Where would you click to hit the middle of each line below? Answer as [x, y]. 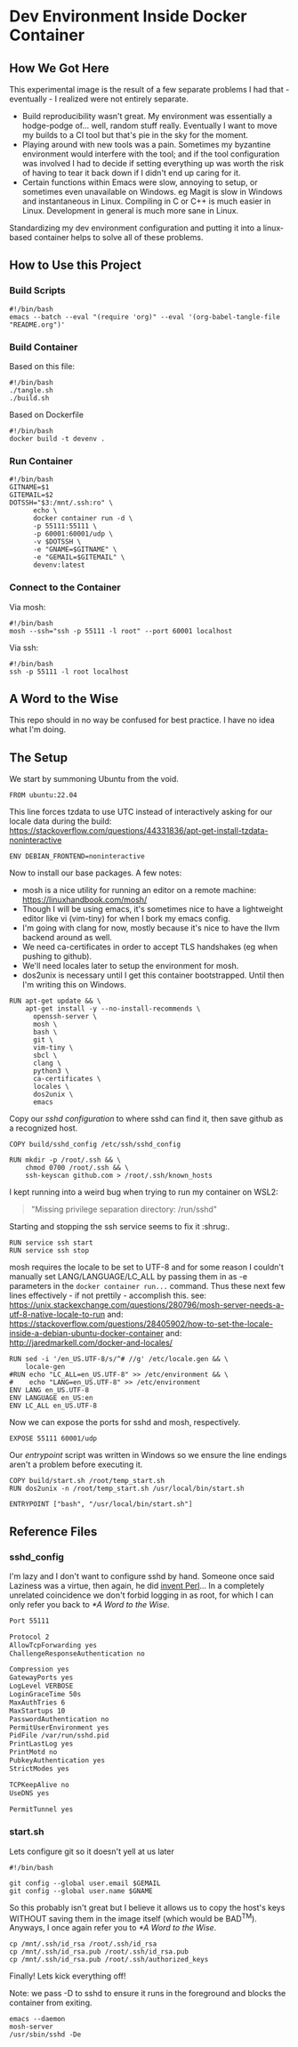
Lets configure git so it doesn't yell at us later [92, 1851]
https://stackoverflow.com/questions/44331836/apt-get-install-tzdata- [139, 831]
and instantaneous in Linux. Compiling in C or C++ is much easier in [146, 201]
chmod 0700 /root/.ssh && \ [77, 1168]
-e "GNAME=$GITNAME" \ [75, 550]
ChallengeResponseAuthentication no [77, 1653]
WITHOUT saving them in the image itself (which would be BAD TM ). [133, 1917]
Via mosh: [28, 607]
